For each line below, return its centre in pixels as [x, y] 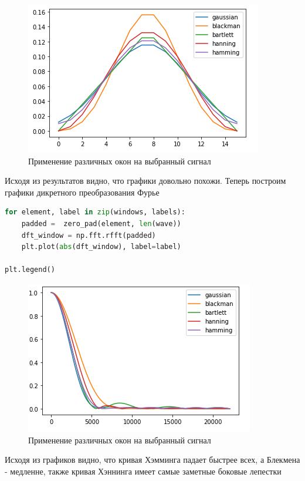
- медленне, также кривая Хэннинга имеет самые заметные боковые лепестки [143, 471]
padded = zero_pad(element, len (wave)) [101, 223]
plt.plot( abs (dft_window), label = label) [101, 247]
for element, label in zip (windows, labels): [95, 212]
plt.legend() [30, 270]
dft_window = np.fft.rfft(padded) [89, 235]
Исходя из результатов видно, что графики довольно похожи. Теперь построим [145, 181]
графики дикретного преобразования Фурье [82, 192]
